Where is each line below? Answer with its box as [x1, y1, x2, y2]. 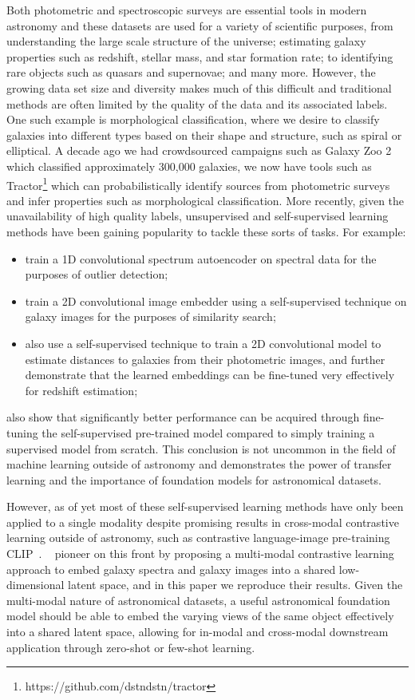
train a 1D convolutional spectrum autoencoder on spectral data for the [25, 250, 377, 267]
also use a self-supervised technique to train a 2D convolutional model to [25, 334, 381, 351]
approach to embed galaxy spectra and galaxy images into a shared [6, 560, 336, 577]
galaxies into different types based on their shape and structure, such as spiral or [6, 126, 402, 143]
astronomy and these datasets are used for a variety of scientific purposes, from [6, 17, 393, 34]
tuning [6, 424, 38, 441]
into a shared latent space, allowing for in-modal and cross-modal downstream [6, 623, 389, 640]
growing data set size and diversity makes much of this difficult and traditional [6, 79, 392, 96]
